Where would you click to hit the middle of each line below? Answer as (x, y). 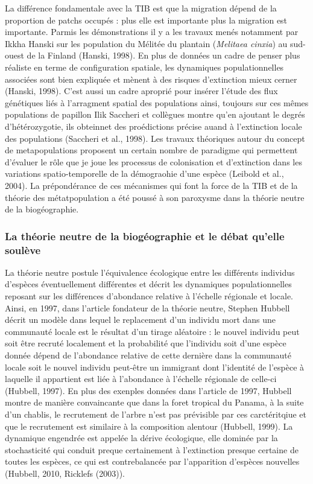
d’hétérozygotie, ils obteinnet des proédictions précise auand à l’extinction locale (153, 126)
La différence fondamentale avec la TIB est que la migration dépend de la (141, 8)
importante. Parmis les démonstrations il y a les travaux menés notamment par (152, 32)
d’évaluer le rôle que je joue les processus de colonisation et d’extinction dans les (153, 161)
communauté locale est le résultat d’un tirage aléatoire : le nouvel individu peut (152, 331)
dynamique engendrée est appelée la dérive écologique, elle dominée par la (141, 438)
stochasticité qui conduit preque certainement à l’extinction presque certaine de (152, 449)
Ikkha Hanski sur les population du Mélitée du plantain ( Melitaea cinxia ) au (146, 43)
